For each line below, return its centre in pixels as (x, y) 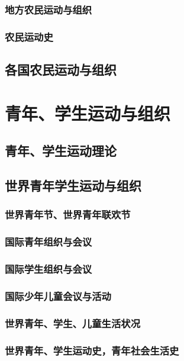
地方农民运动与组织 (49, 9)
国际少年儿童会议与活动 (58, 296)
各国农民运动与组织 (61, 70)
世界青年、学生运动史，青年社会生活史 (92, 350)
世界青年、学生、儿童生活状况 (73, 323)
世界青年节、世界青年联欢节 (68, 215)
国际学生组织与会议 (49, 269)
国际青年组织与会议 (49, 242)
